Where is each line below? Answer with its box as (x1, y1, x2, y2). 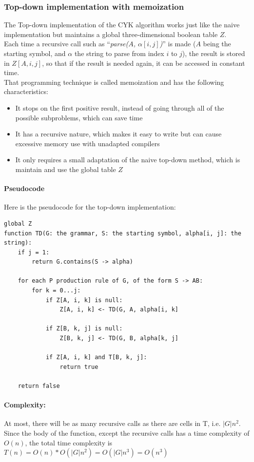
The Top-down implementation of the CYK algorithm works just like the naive (4, 19, 240, 30)
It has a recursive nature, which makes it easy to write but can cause (15, 129, 222, 139)
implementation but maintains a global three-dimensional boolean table (4, 29, 218, 39)
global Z (4, 220, 32, 227)
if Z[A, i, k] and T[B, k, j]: (45, 354, 147, 361)
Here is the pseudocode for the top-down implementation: (4, 202, 176, 212)
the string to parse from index (74, 48, 164, 58)
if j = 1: (18, 249, 50, 256)
